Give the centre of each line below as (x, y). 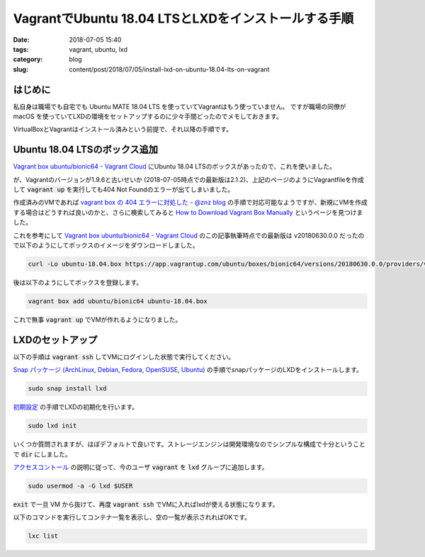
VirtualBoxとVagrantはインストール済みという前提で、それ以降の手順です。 (123, 129)
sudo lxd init (52, 426)
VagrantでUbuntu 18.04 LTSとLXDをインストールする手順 (183, 18)
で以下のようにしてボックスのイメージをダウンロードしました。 (106, 245)
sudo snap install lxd (67, 389)
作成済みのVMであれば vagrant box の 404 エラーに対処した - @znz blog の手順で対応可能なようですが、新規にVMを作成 (190, 203)
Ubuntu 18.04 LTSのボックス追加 (86, 150)
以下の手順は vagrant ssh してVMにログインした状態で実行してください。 (124, 356)
